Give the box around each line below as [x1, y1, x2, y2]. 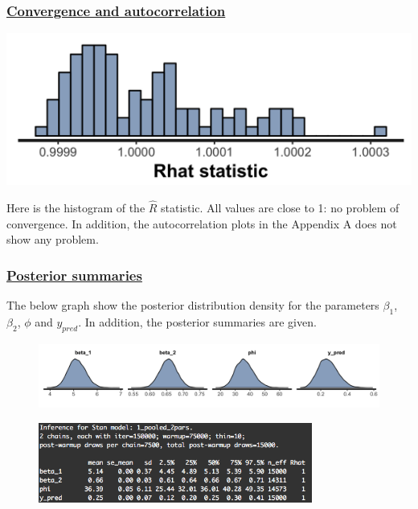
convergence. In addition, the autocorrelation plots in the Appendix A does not [6, 215, 397, 232]
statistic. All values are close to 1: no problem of [161, 199, 400, 216]
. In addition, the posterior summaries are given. [78, 313, 317, 330]
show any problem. [6, 231, 99, 248]
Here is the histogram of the [6, 199, 145, 216]
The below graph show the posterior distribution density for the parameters [6, 297, 379, 314]
